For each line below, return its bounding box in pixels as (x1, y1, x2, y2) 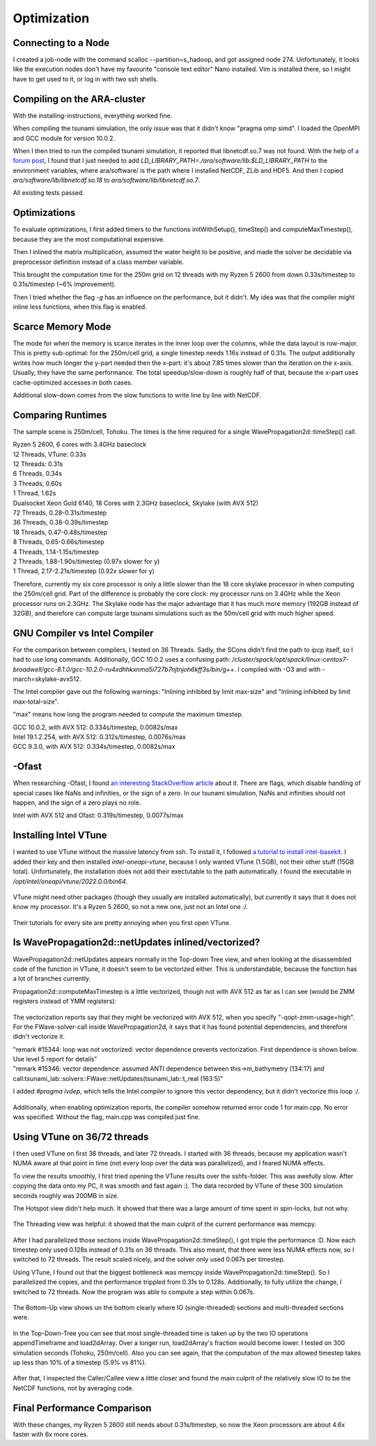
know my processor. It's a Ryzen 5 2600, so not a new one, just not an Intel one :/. (13, 903, 249, 911)
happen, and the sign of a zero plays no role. (13, 798, 141, 807)
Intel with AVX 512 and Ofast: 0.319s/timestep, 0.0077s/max (13, 811, 184, 820)
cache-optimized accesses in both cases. (13, 378, 133, 387)
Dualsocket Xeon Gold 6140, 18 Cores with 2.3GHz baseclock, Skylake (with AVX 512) (13, 499, 259, 507)
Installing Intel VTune (13, 830, 107, 841)
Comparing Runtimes (13, 409, 107, 421)
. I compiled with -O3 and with (234, 665, 321, 674)
